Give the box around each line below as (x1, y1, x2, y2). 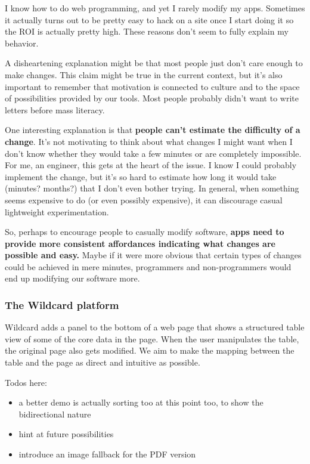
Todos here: (5, 376, 47, 388)
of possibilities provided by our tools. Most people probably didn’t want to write (5, 92, 299, 104)
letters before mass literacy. (5, 103, 105, 116)
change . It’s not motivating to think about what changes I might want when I (5, 135, 293, 147)
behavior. (5, 36, 39, 49)
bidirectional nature (18, 407, 91, 420)
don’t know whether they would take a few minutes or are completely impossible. (5, 147, 302, 159)
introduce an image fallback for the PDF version (18, 448, 196, 460)
